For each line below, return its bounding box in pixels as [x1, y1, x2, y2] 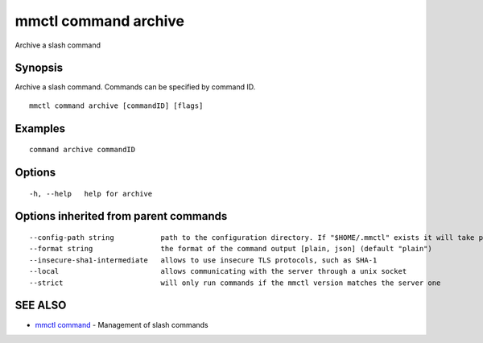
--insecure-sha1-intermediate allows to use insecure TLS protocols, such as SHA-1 [29, 255, 378, 265]
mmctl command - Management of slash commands [35, 320, 208, 329]
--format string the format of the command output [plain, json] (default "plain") [29, 244, 432, 254]
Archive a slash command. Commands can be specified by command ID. [14, 82, 256, 92]
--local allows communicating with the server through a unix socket [29, 267, 407, 276]
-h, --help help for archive [29, 189, 153, 198]
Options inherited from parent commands [14, 209, 228, 223]
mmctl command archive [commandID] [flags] [29, 101, 204, 110]
